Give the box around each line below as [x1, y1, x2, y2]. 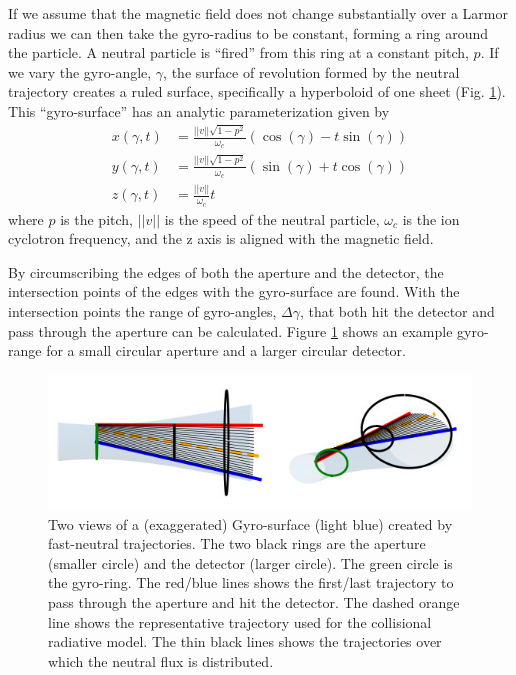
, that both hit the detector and [299, 300, 495, 321]
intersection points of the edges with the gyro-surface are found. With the [8, 281, 460, 302]
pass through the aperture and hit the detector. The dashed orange [48, 591, 460, 612]
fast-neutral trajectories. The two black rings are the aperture [48, 533, 426, 554]
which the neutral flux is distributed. [48, 650, 274, 671]
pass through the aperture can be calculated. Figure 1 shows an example [8, 320, 453, 341]
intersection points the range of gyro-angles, [8, 300, 277, 321]
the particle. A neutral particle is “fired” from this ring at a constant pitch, [8, 42, 469, 63]
